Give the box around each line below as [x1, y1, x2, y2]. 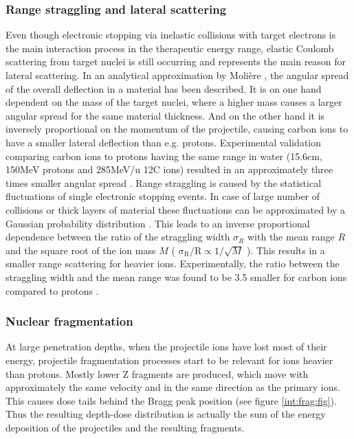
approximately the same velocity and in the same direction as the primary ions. [5, 380, 340, 394]
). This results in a [246, 243, 325, 257]
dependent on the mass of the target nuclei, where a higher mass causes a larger [5, 95, 342, 109]
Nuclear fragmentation [5, 313, 133, 330]
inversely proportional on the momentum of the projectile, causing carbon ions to [5, 122, 349, 136]
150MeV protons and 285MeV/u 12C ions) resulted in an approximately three [5, 162, 333, 177]
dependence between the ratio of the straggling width [5, 229, 230, 244]
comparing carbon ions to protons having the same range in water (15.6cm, [5, 148, 322, 163]
